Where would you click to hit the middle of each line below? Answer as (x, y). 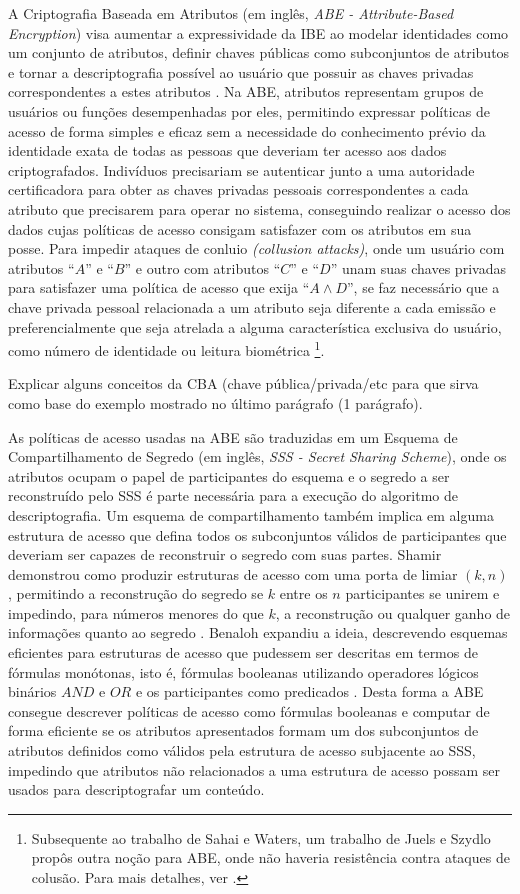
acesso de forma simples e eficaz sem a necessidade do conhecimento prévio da (247, 130)
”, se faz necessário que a (423, 287)
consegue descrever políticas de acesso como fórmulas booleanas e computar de (249, 710)
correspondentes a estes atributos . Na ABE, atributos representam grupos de (246, 91)
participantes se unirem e (422, 593)
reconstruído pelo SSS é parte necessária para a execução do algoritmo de (233, 495)
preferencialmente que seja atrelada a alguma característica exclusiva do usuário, (255, 326)
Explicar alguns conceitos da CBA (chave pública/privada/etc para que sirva (243, 383)
